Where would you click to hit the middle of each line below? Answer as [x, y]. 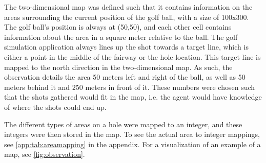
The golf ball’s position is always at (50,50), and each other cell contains [118, 27]
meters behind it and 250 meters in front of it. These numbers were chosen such [130, 87]
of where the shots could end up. [55, 107]
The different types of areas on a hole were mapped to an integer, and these [123, 124]
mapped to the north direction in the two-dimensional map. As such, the [118, 67]
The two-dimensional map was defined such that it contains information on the [128, 7]
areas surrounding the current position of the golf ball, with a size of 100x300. [127, 17]
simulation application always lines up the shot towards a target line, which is [126, 47]
